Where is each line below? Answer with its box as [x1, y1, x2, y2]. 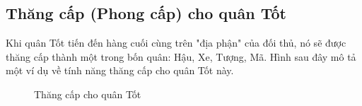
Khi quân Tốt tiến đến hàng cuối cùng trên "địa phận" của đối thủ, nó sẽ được [6, 35, 346, 50]
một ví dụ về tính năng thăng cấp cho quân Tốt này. [6, 63, 234, 78]
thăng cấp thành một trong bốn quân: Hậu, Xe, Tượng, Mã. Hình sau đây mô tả [6, 49, 356, 64]
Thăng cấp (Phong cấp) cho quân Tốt [6, 2, 286, 24]
